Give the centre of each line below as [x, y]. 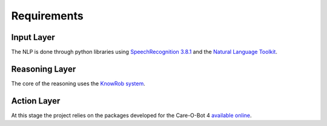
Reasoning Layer [44, 69]
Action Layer [36, 101]
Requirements [48, 16]
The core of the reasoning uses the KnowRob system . [78, 83]
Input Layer [33, 37]
